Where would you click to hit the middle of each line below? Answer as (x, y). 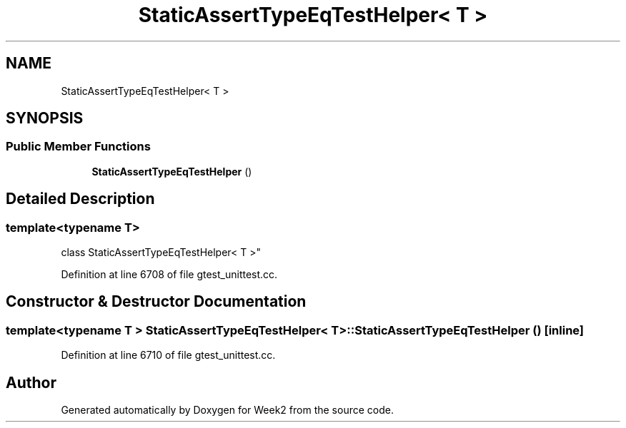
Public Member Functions (78, 147)
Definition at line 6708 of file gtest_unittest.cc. (169, 275)
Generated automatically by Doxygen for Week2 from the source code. (227, 410)
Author (31, 382)
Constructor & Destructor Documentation (156, 302)
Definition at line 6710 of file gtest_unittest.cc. (168, 355)
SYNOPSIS (45, 118)
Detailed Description (80, 199)
